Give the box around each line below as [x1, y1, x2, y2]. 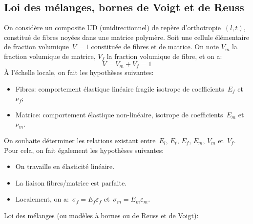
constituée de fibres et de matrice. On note [91, 41, 219, 52]
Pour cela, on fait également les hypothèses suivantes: [4, 145, 164, 155]
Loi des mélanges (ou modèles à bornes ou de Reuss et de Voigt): [4, 210, 199, 220]
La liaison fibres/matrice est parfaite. [15, 177, 127, 187]
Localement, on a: [15, 194, 69, 204]
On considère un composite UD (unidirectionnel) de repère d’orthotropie [4, 22, 221, 33]
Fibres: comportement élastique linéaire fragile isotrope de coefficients [15, 83, 224, 93]
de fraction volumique [4, 41, 69, 52]
